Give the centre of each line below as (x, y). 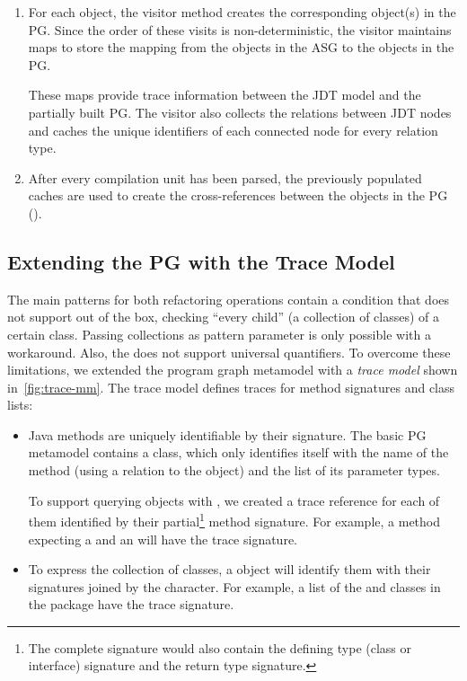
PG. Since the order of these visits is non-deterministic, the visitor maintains (240, 29)
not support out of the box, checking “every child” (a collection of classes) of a (224, 317)
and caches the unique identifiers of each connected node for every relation (233, 130)
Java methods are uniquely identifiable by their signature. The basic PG (227, 434)
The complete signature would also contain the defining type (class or (220, 647)
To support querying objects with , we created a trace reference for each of (234, 500)
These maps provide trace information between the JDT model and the (225, 95)
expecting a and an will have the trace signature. (163, 539)
